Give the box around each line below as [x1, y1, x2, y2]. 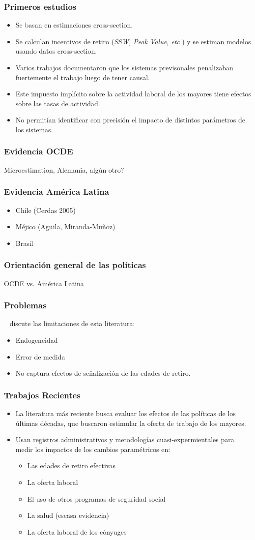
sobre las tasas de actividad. [15, 98, 100, 108]
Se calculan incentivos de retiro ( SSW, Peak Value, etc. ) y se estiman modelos [15, 36, 251, 46]
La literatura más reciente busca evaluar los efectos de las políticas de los [15, 408, 236, 418]
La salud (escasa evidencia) [27, 510, 110, 520]
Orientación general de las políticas [4, 259, 146, 271]
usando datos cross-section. [15, 46, 97, 56]
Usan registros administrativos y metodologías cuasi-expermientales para [15, 434, 234, 445]
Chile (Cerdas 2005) [15, 205, 76, 215]
